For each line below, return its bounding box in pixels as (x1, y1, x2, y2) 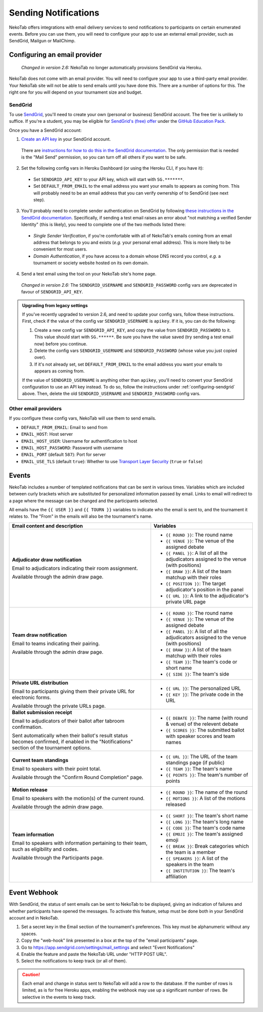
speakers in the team (166, 861, 214, 868)
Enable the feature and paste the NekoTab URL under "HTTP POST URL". (21, 951, 168, 957)
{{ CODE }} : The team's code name (166, 824, 245, 831)
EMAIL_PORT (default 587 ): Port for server (21, 451, 106, 458)
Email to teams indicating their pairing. (12, 640, 100, 647)
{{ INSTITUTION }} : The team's (166, 867, 235, 874)
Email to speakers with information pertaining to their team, (12, 839, 148, 846)
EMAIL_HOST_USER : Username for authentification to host (21, 438, 137, 444)
